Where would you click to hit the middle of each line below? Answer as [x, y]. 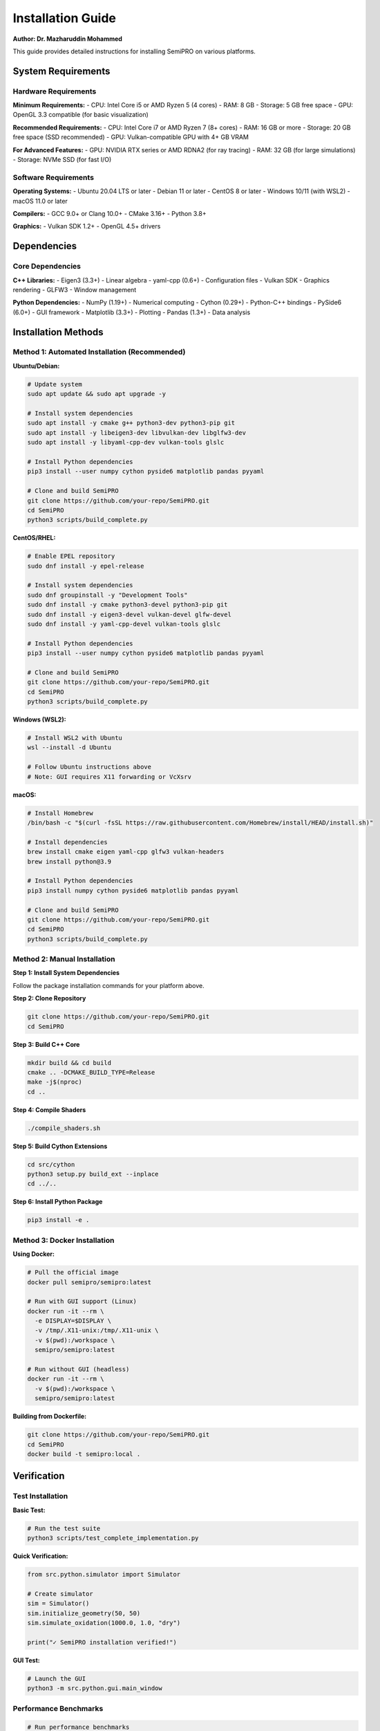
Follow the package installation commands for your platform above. [109, 985]
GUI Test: [27, 1660]
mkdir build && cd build [69, 1062]
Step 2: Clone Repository [49, 998]
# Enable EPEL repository [71, 556]
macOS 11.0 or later [40, 201]
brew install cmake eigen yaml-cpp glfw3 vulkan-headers [126, 852]
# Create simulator [60, 1594]
